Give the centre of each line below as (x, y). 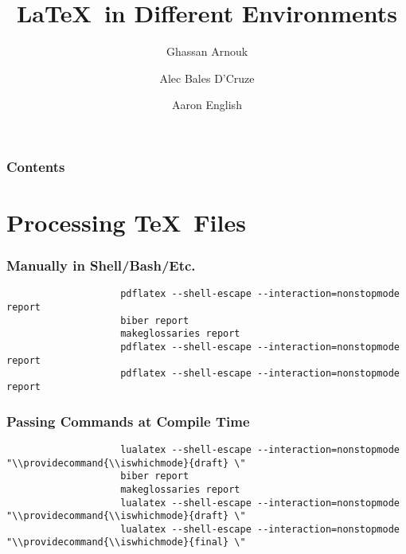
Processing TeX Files (126, 222)
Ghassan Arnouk (207, 51)
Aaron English (207, 105)
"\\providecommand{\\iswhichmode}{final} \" (126, 542)
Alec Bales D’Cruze (207, 78)
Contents (36, 166)
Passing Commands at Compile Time (128, 421)
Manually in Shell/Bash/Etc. (101, 265)
